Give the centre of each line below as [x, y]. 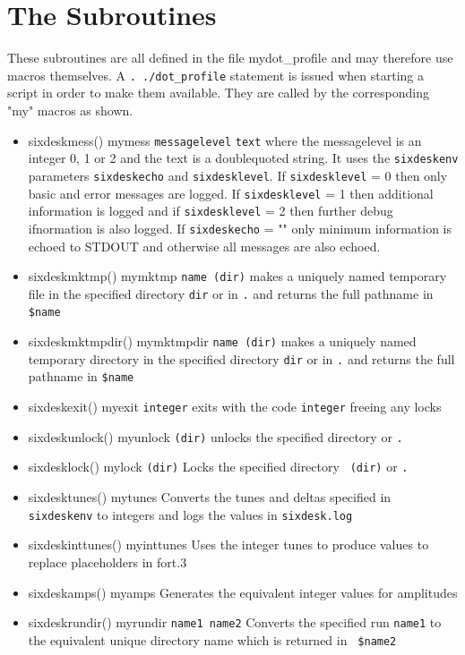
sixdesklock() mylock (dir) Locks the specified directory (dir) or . [218, 467]
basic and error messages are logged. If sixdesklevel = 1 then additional [231, 193]
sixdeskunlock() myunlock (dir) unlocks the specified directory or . [215, 436]
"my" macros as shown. [70, 110]
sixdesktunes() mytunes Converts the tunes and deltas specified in [210, 497]
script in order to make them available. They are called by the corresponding [218, 93]
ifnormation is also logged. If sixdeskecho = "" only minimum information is [240, 228]
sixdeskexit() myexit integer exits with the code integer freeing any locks [235, 407]
